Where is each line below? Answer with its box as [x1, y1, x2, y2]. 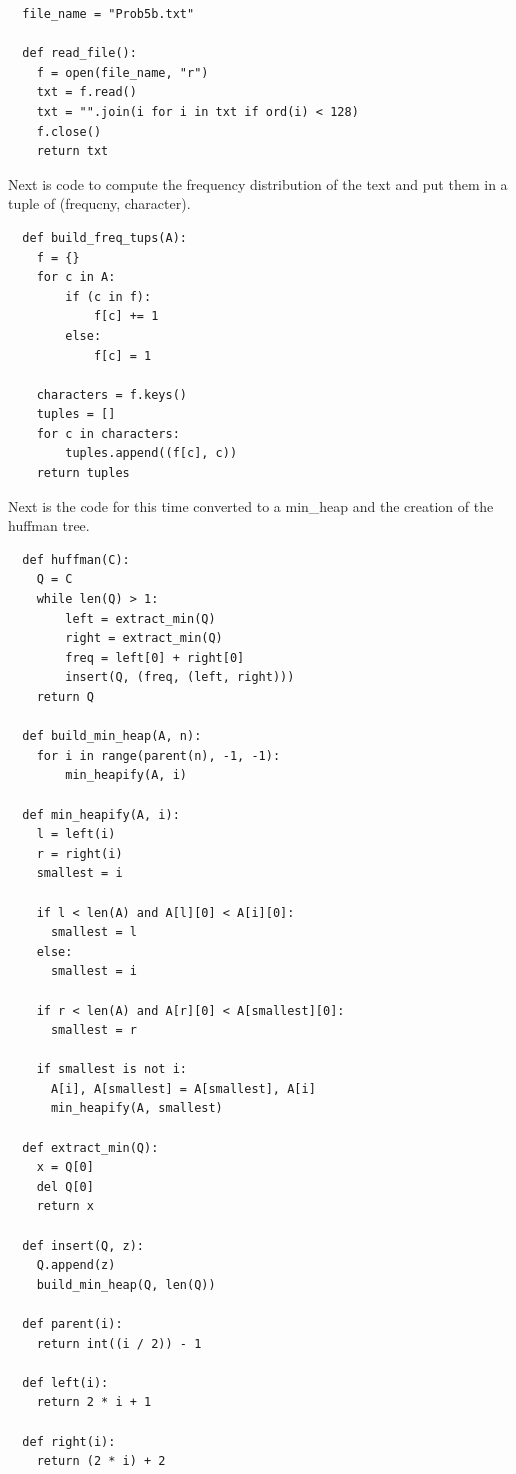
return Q [36, 690, 94, 704]
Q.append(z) [36, 1258, 116, 1273]
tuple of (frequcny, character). [8, 193, 191, 214]
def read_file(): [22, 46, 137, 61]
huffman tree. [8, 515, 90, 536]
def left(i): [22, 1375, 109, 1390]
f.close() [36, 124, 102, 139]
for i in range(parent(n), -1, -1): [36, 748, 281, 763]
